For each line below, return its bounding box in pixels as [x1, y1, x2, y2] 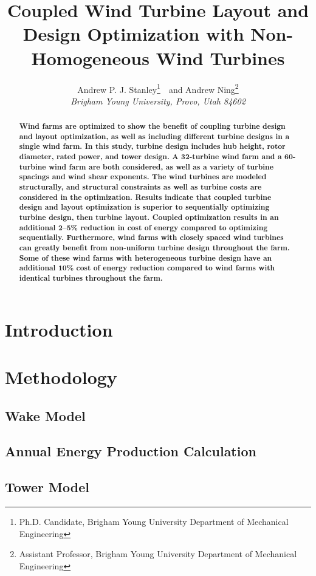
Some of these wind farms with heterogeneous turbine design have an [19, 252, 272, 263]
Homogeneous [31, 45, 149, 70]
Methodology [5, 365, 117, 389]
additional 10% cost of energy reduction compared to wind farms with [19, 262, 275, 273]
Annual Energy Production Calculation [5, 442, 256, 461]
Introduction [5, 317, 113, 341]
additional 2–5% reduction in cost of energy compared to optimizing [19, 222, 268, 233]
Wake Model [5, 406, 86, 425]
